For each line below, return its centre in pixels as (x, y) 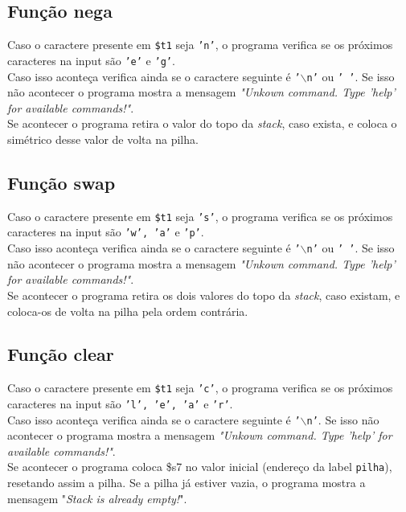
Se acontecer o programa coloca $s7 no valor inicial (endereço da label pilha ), (200, 467)
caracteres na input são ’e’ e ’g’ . (91, 60)
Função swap (62, 182)
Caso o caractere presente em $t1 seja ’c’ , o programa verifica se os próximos (200, 388)
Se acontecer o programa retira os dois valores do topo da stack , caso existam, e (204, 295)
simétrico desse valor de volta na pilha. (103, 139)
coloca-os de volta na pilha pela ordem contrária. (128, 311)
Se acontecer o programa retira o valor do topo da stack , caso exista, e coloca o (202, 123)
